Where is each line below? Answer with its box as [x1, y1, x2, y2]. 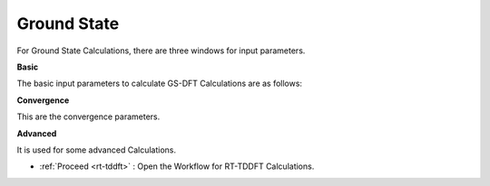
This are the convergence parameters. [16, 111, 161, 122]
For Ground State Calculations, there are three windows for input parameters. [16, 45, 306, 56]
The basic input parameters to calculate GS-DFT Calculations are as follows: [16, 78, 303, 89]
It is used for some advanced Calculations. [16, 144, 177, 155]
